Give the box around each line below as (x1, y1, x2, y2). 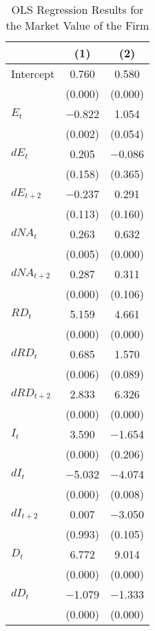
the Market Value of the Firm (6, 17, 149, 33)
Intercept (11, 66, 55, 81)
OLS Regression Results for (11, 1, 144, 17)
